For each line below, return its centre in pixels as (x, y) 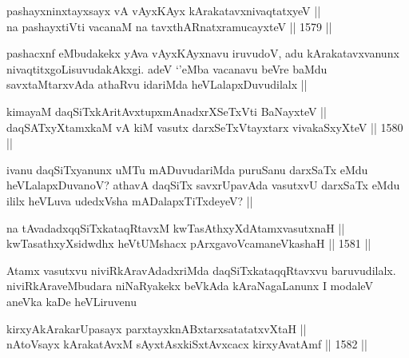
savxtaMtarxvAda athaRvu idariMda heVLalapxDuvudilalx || (157, 84)
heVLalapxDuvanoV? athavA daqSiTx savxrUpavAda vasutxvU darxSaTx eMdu (203, 185)
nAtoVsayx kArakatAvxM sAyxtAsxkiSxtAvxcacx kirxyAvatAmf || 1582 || (187, 344)
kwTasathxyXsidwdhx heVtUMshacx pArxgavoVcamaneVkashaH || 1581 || (189, 243)
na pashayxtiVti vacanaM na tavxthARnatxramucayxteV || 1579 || (169, 26)
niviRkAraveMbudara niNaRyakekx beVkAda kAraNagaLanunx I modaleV (190, 286)
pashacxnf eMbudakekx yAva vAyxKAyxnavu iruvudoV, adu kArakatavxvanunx (203, 53)
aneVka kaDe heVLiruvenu (72, 301)
